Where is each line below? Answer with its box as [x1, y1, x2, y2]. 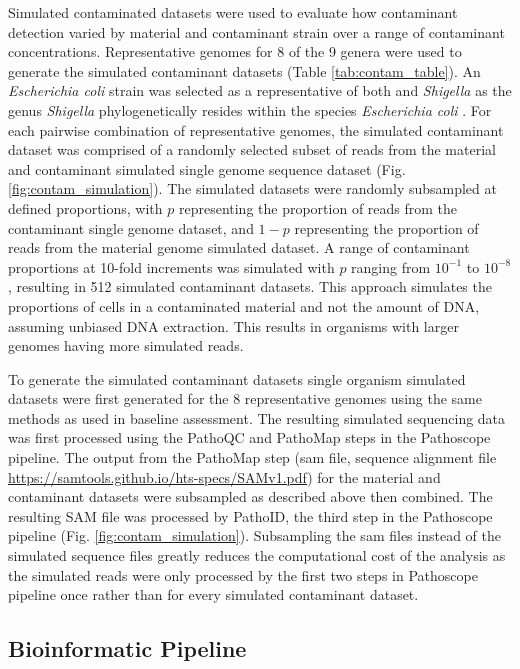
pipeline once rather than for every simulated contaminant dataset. [8, 584, 419, 605]
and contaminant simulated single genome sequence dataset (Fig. [8, 158, 406, 179]
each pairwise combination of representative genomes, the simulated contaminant [8, 119, 504, 140]
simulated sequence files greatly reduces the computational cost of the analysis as [8, 545, 506, 566]
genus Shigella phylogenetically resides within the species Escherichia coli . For [8, 99, 492, 120]
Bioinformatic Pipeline [8, 633, 247, 664]
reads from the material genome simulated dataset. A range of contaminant [8, 237, 470, 258]
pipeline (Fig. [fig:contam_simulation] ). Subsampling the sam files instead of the [8, 525, 501, 546]
